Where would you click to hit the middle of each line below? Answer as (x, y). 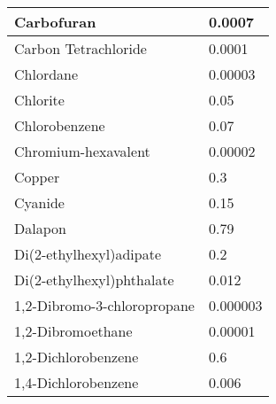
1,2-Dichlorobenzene (77, 357)
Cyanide (39, 202)
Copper (37, 177)
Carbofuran (55, 22)
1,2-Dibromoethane (73, 331)
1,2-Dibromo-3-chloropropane (104, 305)
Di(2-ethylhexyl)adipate (88, 254)
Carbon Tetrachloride (80, 48)
